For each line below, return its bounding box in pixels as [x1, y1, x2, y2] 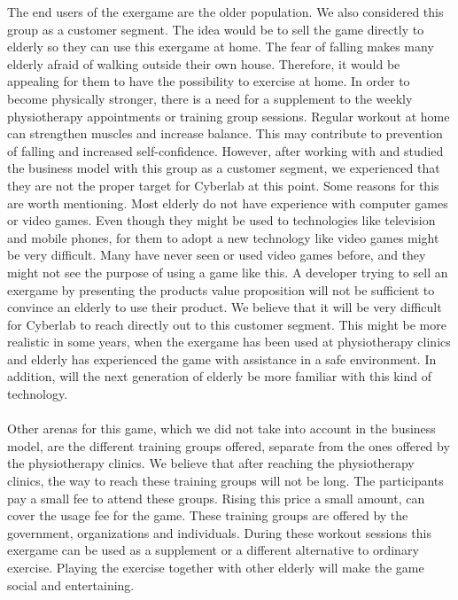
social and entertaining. [7, 575, 135, 594]
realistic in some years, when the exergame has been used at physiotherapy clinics [7, 332, 451, 351]
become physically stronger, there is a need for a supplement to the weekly [7, 89, 413, 107]
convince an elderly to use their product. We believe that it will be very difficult [7, 298, 442, 316]
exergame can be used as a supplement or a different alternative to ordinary [7, 541, 419, 559]
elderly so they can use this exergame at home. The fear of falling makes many [7, 37, 434, 56]
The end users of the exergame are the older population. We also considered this [7, 3, 444, 20]
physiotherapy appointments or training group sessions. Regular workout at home [7, 106, 450, 125]
